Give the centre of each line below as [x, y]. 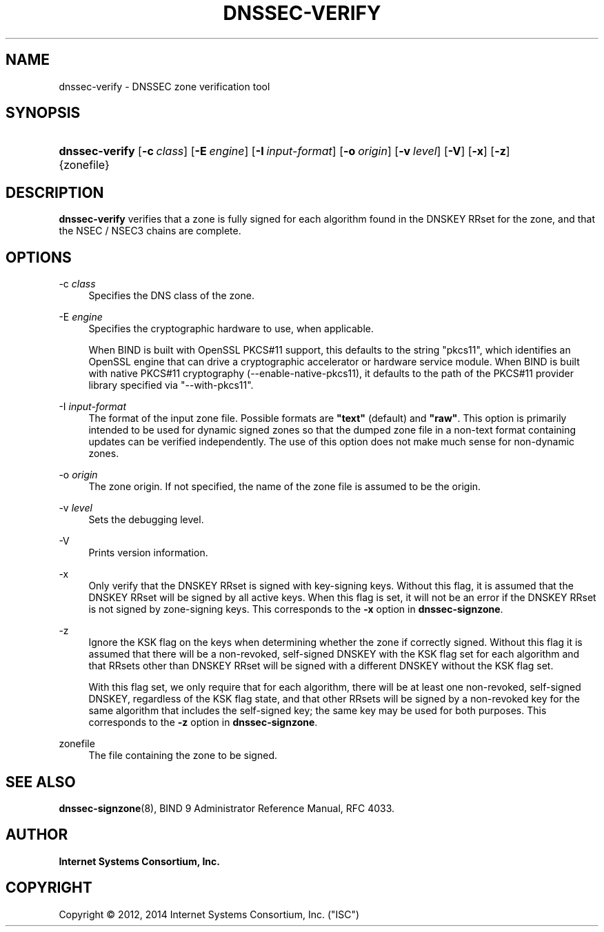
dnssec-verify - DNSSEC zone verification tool [164, 86]
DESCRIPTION [55, 192]
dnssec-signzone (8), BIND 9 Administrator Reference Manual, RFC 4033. [227, 808]
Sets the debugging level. [146, 520]
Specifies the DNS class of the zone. [171, 296]
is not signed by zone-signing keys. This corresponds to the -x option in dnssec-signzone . [296, 609]
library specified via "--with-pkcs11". [171, 385]
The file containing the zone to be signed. [183, 756]
